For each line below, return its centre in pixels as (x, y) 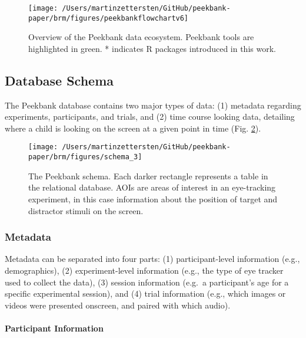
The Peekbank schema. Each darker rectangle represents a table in (148, 175)
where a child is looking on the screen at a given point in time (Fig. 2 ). (133, 128)
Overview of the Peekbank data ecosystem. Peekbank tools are (141, 37)
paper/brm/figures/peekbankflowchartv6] (109, 18)
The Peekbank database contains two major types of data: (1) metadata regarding (153, 105)
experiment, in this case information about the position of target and (153, 198)
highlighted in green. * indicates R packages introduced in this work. (152, 48)
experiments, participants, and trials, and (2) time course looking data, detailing (150, 117)
